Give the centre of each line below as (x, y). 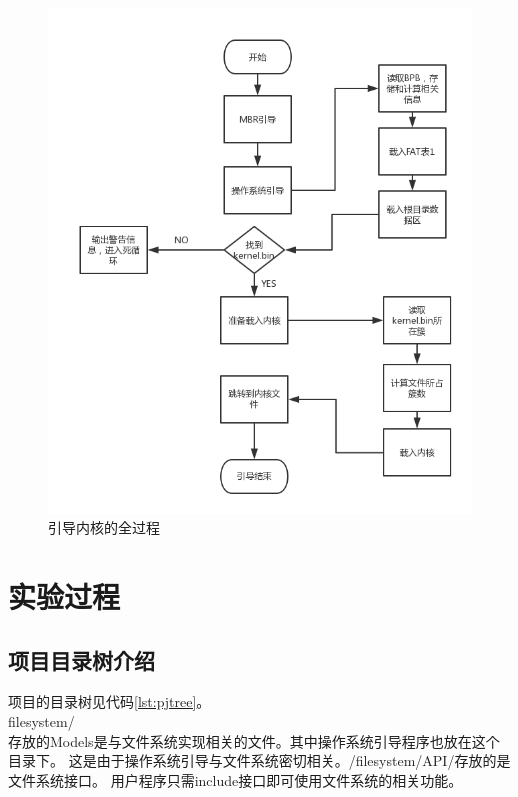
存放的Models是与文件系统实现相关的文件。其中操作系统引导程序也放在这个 (254, 740)
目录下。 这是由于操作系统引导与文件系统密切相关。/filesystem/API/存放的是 (259, 760)
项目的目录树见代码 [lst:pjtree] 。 (109, 701)
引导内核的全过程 (104, 527)
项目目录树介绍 (81, 659)
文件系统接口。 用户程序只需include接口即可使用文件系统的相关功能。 (235, 779)
